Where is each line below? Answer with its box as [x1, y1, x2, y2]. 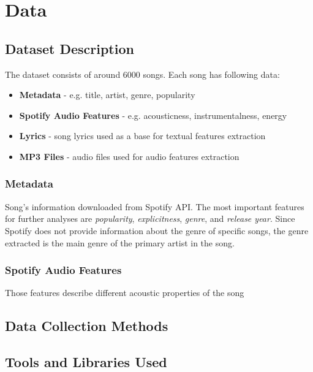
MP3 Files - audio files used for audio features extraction [19, 150, 239, 162]
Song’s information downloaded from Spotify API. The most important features [5, 200, 304, 213]
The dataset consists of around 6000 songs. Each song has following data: [5, 67, 280, 80]
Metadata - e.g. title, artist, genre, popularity [19, 88, 195, 101]
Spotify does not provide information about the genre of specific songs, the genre [5, 224, 309, 237]
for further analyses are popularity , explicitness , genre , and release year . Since [5, 212, 295, 225]
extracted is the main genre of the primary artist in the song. [5, 236, 235, 249]
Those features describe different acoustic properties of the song [5, 286, 244, 299]
